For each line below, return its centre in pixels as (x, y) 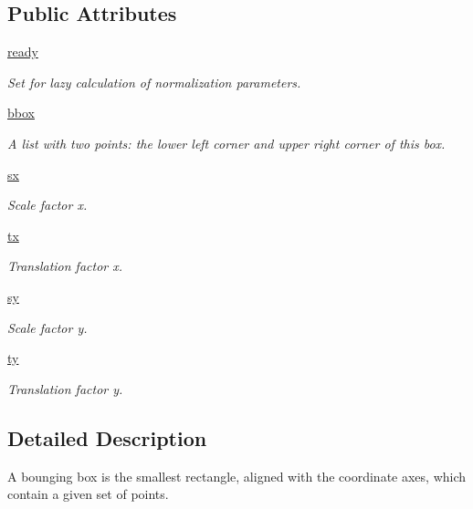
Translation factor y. (65, 388)
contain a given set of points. (88, 494)
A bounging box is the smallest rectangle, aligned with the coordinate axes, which (237, 476)
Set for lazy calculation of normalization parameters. (154, 82)
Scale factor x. (47, 205)
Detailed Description (107, 437)
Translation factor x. (65, 266)
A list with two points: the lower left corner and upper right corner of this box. (226, 143)
